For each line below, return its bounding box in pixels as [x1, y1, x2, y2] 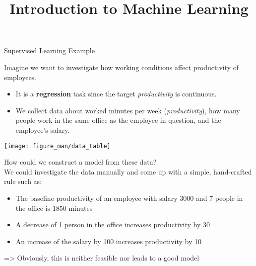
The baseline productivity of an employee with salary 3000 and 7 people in [15, 192, 243, 203]
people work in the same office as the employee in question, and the [15, 115, 221, 125]
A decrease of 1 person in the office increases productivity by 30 [15, 219, 210, 230]
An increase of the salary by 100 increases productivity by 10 [15, 236, 201, 246]
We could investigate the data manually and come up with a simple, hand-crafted [4, 166, 252, 177]
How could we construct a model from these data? [4, 157, 157, 167]
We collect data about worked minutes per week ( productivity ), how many [15, 105, 240, 115]
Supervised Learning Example [4, 45, 95, 56]
